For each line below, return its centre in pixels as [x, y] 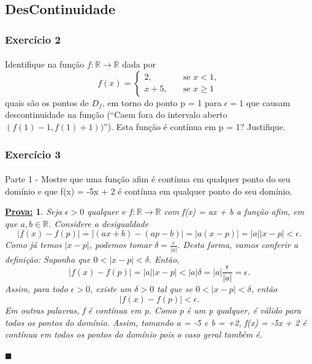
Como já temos [33, 245]
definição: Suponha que [48, 259]
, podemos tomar [120, 245]
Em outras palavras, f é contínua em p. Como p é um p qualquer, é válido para [153, 310]
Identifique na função [45, 64]
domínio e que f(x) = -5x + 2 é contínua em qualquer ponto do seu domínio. [149, 191]
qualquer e [106, 211]
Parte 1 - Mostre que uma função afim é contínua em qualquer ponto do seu [148, 179]
